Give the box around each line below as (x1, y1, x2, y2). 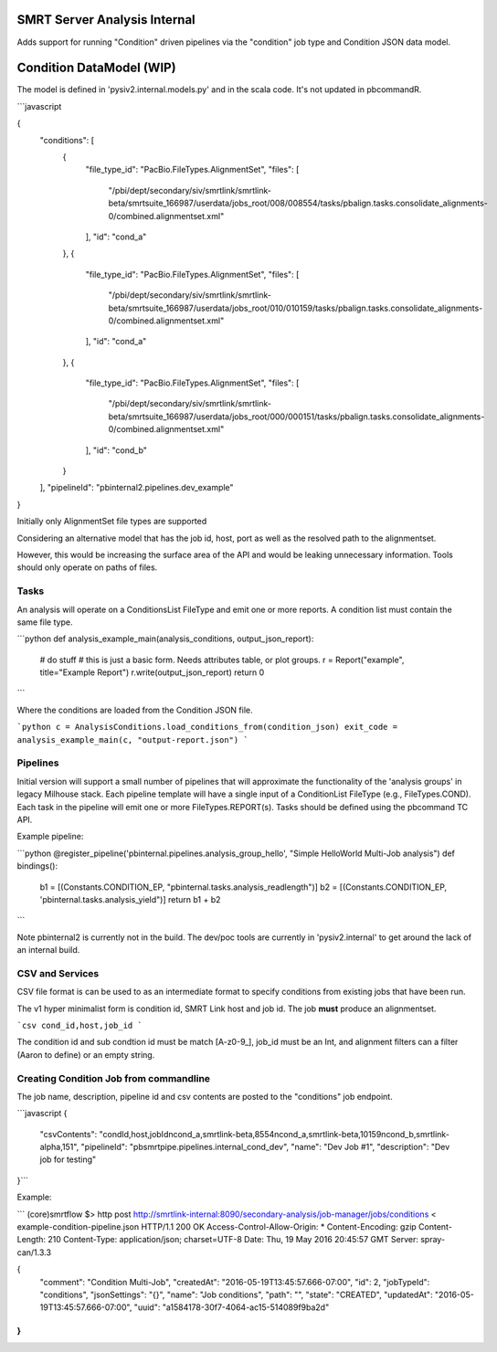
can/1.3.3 (16, 1247, 52, 1258)
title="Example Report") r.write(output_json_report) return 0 (39, 667, 265, 678)
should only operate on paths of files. (16, 562, 158, 573)
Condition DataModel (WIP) (16, 60, 177, 76)
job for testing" (39, 1154, 97, 1165)
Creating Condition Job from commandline (16, 1072, 210, 1084)
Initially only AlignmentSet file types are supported (16, 516, 207, 527)
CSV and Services (16, 966, 100, 979)
